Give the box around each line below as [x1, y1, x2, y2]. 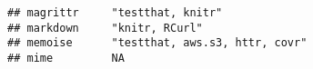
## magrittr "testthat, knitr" [7, 6, 223, 19]
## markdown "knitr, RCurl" [7, 21, 203, 34]
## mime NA [7, 51, 125, 64]
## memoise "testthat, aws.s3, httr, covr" [7, 36, 308, 50]
